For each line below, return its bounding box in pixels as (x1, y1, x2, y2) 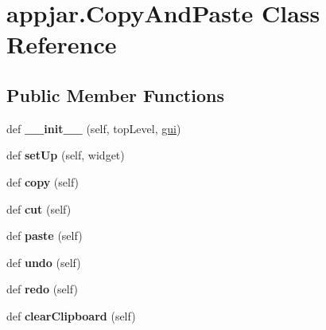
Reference (6, 28, 117, 61)
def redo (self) (6, 281, 78, 297)
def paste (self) (6, 227, 83, 244)
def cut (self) (6, 200, 72, 217)
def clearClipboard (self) (6, 307, 136, 324)
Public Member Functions (6, 82, 224, 107)
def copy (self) (6, 173, 80, 190)
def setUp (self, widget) (6, 147, 125, 163)
